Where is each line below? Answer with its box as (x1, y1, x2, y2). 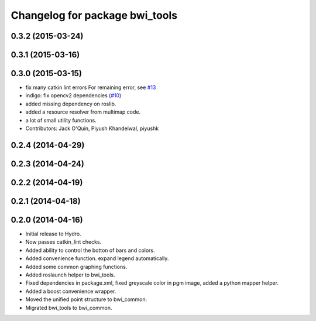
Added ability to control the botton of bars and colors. (25, 247, 155, 254)
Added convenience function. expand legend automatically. (25, 255, 169, 262)
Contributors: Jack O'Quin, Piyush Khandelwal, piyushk (25, 125, 159, 132)
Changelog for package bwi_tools (11, 9, 178, 22)
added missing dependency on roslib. (25, 100, 116, 107)
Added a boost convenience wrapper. (25, 288, 116, 295)
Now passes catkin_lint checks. (25, 238, 102, 245)
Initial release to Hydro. (25, 230, 81, 237)
